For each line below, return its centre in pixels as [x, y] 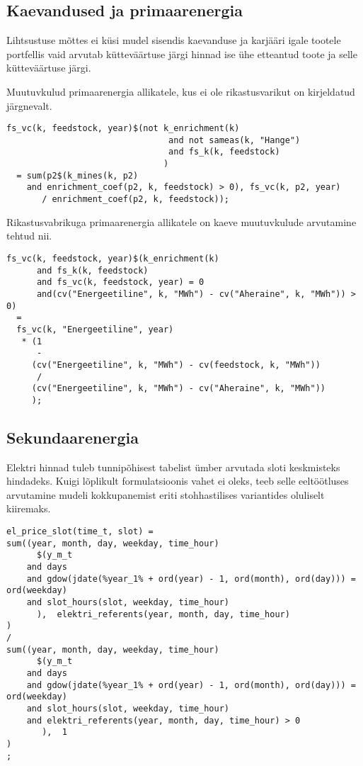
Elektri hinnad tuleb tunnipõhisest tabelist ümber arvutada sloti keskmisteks [173, 467]
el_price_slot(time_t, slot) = [80, 532]
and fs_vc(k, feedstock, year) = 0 [120, 282]
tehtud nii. [29, 236]
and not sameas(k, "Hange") [235, 140]
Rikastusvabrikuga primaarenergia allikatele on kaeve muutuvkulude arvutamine [181, 221]
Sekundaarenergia [73, 437]
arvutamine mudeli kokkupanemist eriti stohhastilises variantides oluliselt [166, 494]
